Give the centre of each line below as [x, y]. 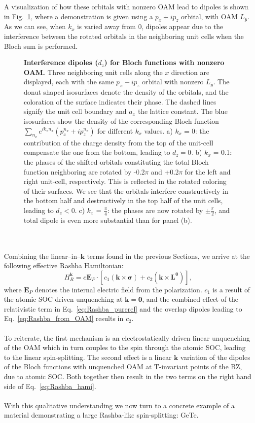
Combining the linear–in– [42, 256]
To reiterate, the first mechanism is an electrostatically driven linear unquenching [127, 337]
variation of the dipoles [215, 357]
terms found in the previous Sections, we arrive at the [168, 256]
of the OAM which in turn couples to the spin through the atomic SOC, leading [125, 347]
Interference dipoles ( [61, 62]
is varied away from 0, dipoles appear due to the [150, 26]
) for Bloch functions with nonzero [164, 62]
